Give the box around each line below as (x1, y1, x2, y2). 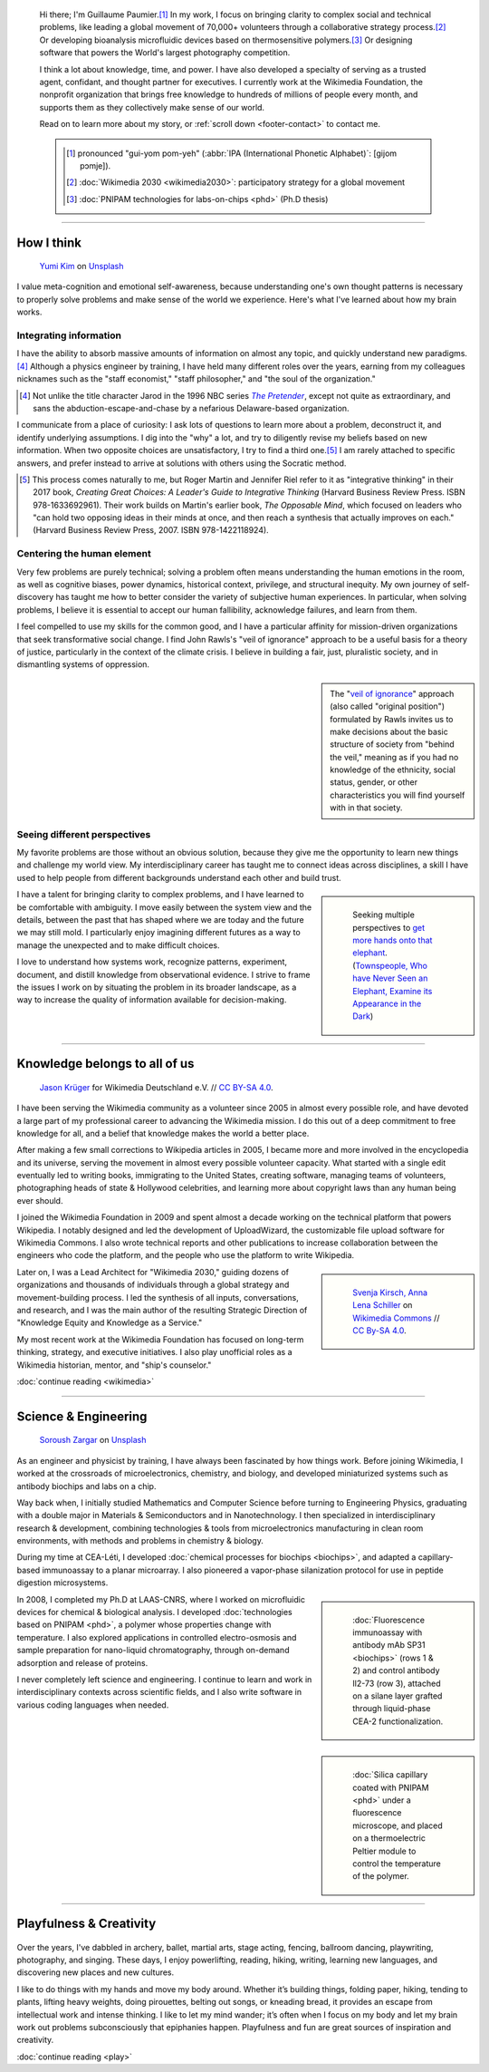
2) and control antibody (352, 1665, 440, 1676)
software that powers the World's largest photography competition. (39, 47, 291, 58)
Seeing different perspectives (16, 828, 151, 840)
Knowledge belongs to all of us (16, 1056, 195, 1071)
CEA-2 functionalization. (352, 1716, 444, 1727)
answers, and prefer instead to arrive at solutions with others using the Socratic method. (16, 458, 347, 469)
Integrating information (16, 329, 122, 342)
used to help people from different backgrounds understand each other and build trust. (16, 872, 341, 883)
